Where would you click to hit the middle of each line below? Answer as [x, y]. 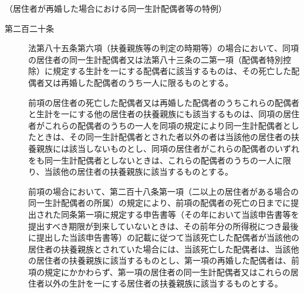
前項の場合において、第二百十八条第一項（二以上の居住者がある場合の [163, 191]
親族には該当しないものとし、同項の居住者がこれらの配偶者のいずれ [168, 148]
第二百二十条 [29, 28]
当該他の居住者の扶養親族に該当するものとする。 [139, 172]
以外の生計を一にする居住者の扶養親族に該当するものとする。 [163, 283]
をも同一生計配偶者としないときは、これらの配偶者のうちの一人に [156, 160]
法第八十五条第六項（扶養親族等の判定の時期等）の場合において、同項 [163, 48]
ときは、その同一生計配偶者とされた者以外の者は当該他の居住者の [163, 137]
